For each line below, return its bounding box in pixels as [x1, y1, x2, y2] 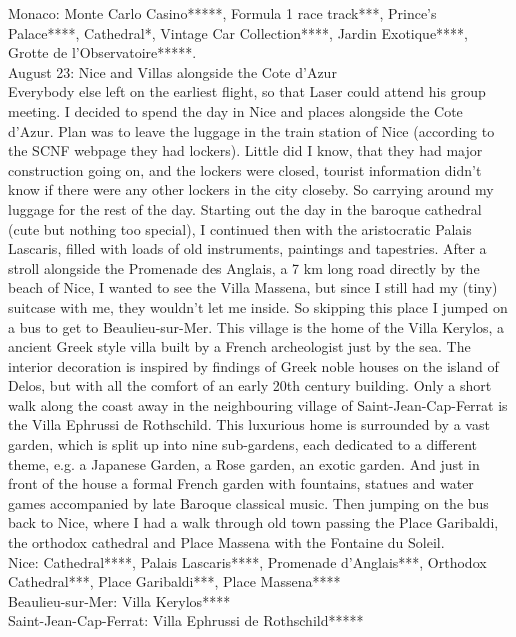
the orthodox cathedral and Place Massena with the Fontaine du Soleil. [8, 532, 445, 553]
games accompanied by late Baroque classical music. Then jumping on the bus [8, 492, 489, 513]
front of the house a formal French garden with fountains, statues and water [8, 473, 474, 494]
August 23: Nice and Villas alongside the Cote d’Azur [8, 61, 337, 82]
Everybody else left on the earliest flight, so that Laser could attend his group [8, 81, 486, 102]
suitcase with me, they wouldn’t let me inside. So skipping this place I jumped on [8, 296, 508, 317]
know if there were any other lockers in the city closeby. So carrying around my [8, 179, 494, 200]
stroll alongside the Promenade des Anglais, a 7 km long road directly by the [8, 257, 480, 278]
